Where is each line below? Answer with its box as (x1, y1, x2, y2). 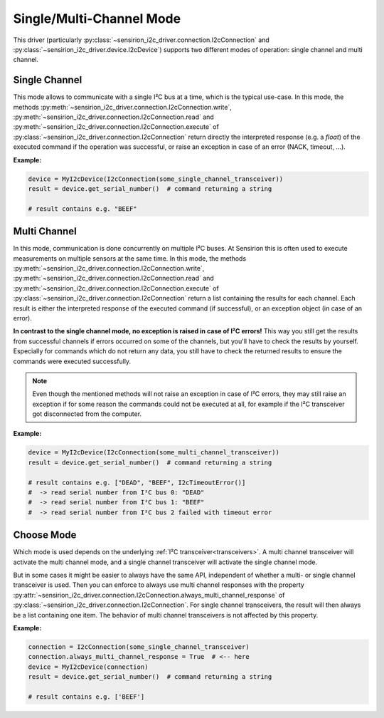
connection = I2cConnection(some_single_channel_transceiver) (28, 643, 250, 651)
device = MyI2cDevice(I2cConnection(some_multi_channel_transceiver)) (28, 449, 280, 457)
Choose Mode (13, 529, 77, 541)
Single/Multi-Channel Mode (13, 11, 181, 26)
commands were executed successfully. (13, 357, 132, 365)
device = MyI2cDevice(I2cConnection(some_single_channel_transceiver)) (28, 175, 284, 183)
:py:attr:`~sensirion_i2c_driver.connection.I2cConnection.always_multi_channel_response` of (13, 590, 285, 599)
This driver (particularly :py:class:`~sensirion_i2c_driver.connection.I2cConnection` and (13, 36, 270, 44)
